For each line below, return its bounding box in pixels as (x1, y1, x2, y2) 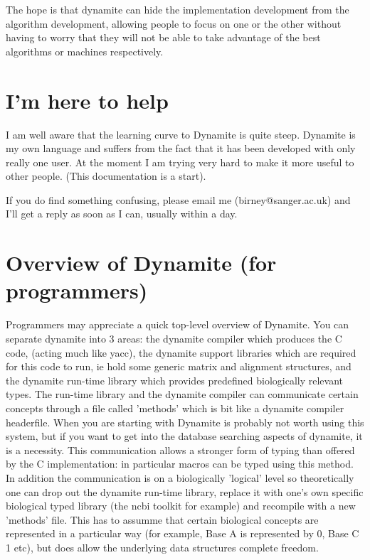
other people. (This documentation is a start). (6, 168, 206, 183)
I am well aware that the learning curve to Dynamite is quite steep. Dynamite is (6, 126, 356, 141)
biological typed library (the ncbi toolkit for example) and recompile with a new (6, 498, 356, 513)
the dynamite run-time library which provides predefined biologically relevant (6, 372, 344, 387)
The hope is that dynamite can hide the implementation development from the (6, 2, 349, 16)
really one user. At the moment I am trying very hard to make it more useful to (6, 154, 354, 169)
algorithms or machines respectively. (6, 43, 164, 58)
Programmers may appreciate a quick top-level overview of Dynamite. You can (6, 317, 349, 332)
